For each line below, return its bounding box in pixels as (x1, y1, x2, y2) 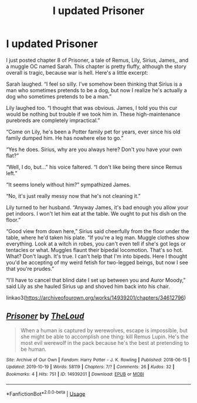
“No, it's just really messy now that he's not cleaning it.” (6, 192, 141, 199)
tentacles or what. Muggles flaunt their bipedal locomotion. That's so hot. (6, 246, 184, 253)
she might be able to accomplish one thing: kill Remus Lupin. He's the (20, 333, 189, 340)
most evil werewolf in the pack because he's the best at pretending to (20, 339, 189, 346)
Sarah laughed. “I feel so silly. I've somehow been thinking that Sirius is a (6, 80, 182, 88)
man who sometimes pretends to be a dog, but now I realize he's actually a (6, 86, 187, 93)
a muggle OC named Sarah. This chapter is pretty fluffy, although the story (6, 63, 186, 70)
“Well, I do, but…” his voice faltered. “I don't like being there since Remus (6, 163, 183, 170)
